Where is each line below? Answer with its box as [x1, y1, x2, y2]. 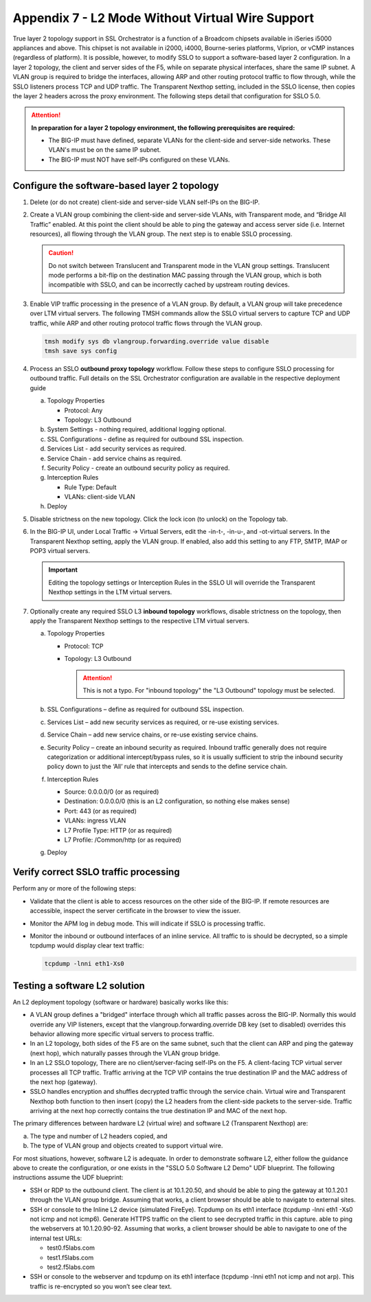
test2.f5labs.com [47, 1263, 95, 1271]
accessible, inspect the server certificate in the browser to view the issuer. [30, 907, 241, 915]
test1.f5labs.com [47, 1253, 94, 1261]
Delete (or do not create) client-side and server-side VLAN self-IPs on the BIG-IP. [30, 198, 260, 206]
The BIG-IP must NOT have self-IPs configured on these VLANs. [48, 155, 230, 164]
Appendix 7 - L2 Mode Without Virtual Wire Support [12, 10, 314, 25]
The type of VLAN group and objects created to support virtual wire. [30, 1141, 223, 1150]
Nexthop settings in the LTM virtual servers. [48, 588, 172, 596]
